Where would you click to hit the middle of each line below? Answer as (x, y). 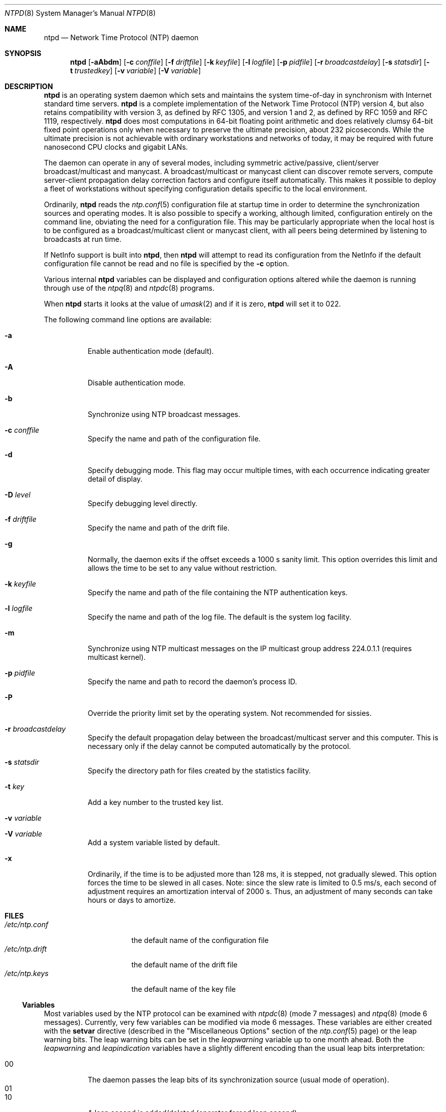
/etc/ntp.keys (27, 973)
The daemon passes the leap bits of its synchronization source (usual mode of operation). (238, 1080)
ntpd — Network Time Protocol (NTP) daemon (121, 37)
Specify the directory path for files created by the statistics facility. (199, 771)
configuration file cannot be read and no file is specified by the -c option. (167, 263)
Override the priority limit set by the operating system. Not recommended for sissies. (230, 713)
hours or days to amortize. (132, 900)
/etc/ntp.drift (26, 949)
